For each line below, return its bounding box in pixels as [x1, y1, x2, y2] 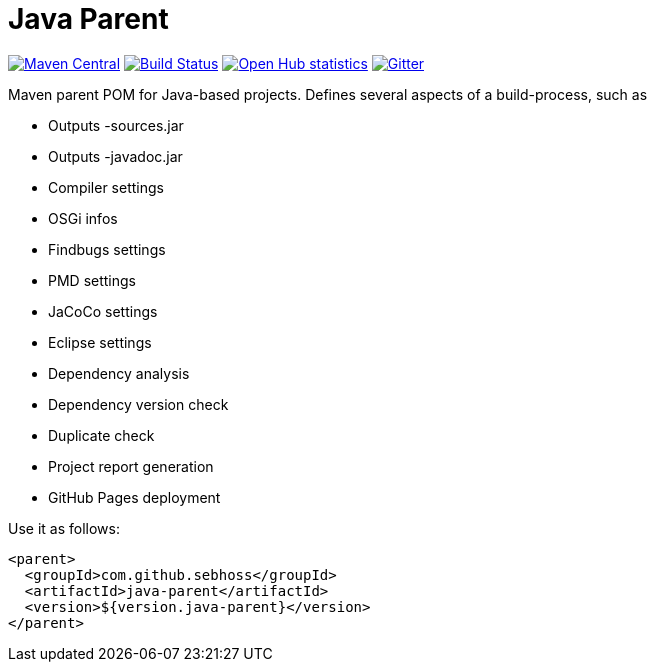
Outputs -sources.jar [48, 116, 184, 134]
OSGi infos [48, 209, 118, 227]
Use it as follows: [8, 519, 120, 537]
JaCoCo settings [48, 302, 158, 320]
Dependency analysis [48, 364, 190, 382]
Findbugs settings [48, 240, 166, 258]
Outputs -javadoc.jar [48, 147, 183, 165]
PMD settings [48, 271, 136, 289]
